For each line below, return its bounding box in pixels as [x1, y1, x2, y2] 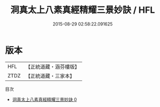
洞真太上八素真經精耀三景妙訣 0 [12, 96, 77, 102]
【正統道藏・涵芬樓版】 [25, 63, 80, 70]
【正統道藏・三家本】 [25, 72, 75, 79]
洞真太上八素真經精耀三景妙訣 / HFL [10, 4, 155, 16]
